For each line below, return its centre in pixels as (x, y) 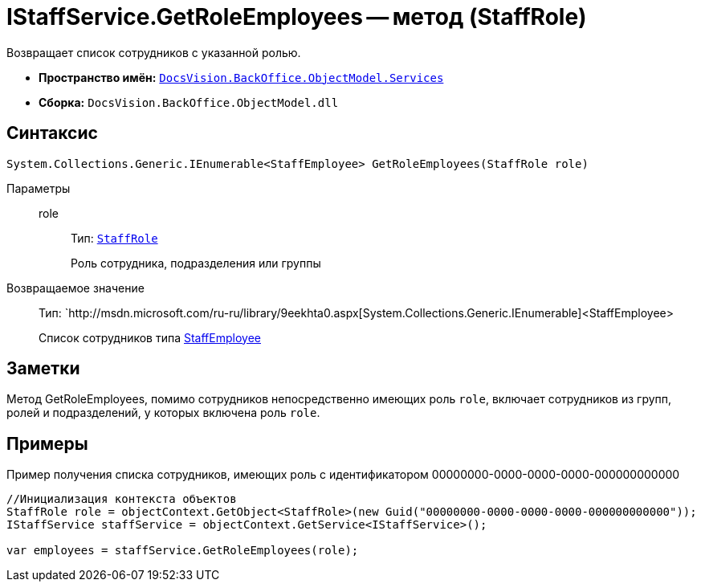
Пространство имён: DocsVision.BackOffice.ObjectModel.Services (241, 77)
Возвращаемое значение (75, 288)
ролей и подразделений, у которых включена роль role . (163, 413)
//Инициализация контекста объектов (122, 499)
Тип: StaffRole (114, 238)
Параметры (39, 188)
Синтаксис (52, 133)
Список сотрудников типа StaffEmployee (150, 337)
